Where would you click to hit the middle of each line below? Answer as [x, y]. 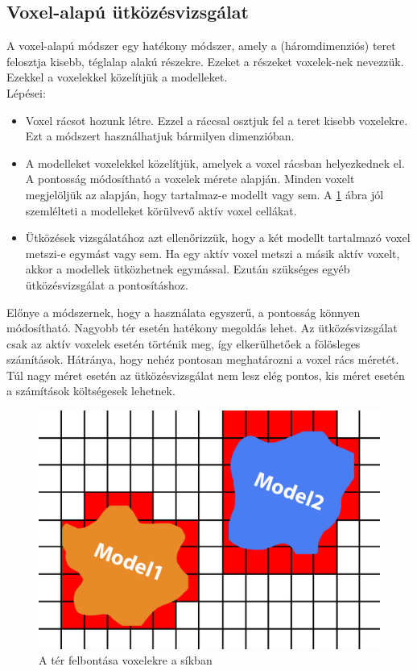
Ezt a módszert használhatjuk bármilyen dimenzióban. [160, 136]
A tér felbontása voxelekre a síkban [126, 660]
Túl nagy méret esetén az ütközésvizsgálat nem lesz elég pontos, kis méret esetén [206, 375]
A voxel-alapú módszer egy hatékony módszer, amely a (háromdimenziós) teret [201, 46]
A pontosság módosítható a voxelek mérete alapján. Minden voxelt [190, 179]
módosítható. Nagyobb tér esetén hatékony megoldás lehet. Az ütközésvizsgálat [202, 328]
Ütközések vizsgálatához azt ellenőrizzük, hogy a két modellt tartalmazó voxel [218, 238]
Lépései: [26, 92]
